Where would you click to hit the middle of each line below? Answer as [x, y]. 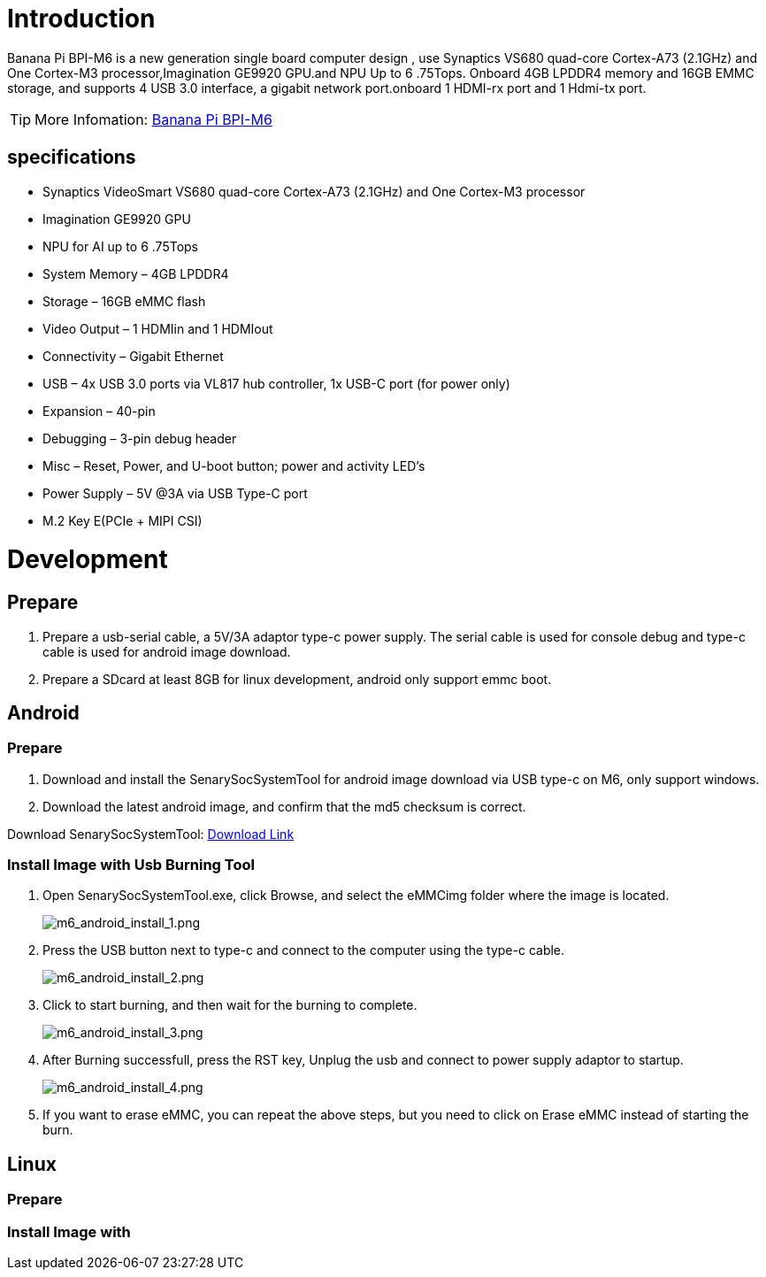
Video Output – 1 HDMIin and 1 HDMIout [158, 328]
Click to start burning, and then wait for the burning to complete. [230, 1005]
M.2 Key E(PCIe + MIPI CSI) [123, 520]
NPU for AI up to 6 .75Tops [120, 246]
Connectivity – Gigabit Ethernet [133, 356]
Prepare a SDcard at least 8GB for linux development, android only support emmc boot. [297, 679]
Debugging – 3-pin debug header [140, 438]
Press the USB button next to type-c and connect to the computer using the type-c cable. [304, 950]
